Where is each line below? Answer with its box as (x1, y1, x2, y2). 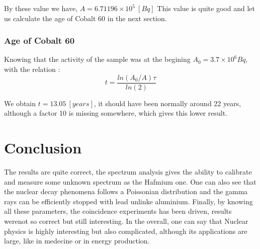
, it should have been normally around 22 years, (94, 98, 241, 108)
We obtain (4, 98, 36, 108)
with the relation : (4, 64, 60, 74)
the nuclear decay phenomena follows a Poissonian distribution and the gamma (4, 186, 248, 197)
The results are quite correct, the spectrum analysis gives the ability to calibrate (4, 166, 252, 177)
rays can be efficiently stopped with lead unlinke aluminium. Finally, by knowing (4, 196, 253, 206)
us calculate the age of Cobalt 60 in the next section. (4, 13, 167, 23)
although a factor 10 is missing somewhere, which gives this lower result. (4, 108, 227, 118)
